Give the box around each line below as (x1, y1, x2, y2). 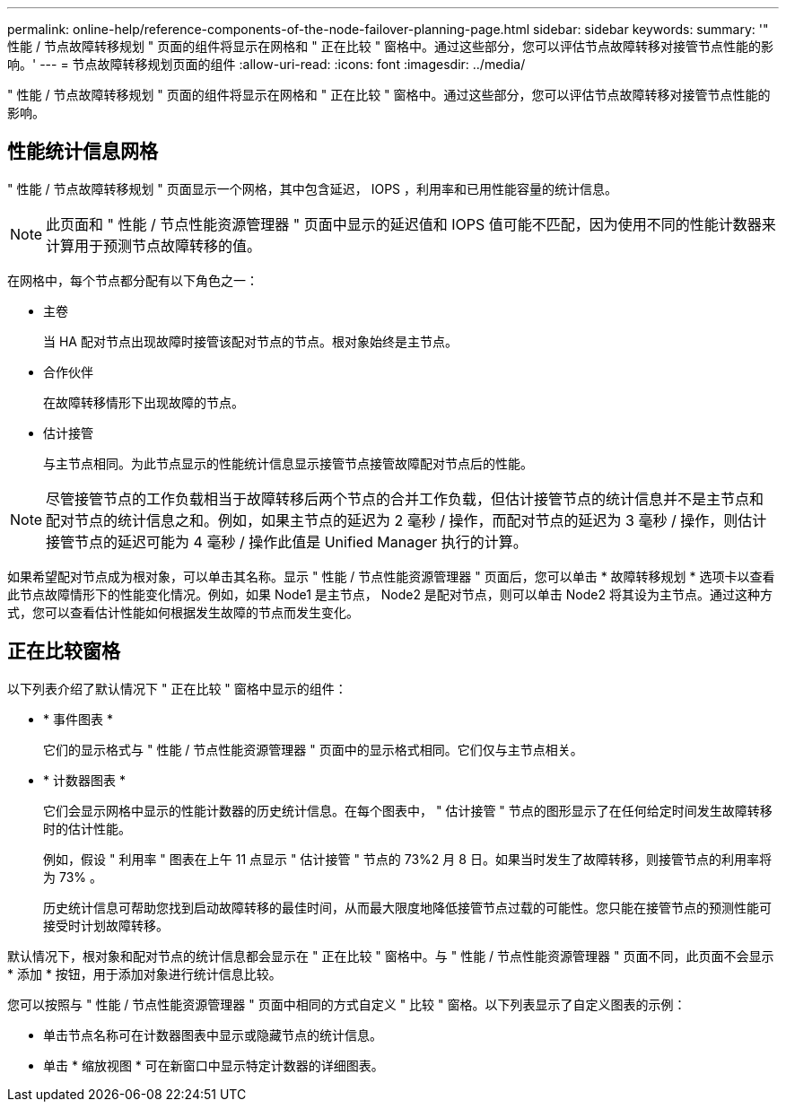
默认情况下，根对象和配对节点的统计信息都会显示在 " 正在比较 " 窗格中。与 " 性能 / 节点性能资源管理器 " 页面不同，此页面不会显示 (7, 947, 774, 964)
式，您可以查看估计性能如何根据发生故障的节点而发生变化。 (7, 604, 359, 620)
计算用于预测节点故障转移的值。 (46, 236, 262, 255)
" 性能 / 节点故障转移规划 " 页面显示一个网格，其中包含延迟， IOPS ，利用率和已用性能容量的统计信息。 (7, 180, 618, 196)
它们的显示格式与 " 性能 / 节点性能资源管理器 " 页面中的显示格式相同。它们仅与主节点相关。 (43, 741, 583, 757)
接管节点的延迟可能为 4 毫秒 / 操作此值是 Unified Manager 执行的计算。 (46, 532, 528, 551)
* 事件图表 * (43, 711, 113, 727)
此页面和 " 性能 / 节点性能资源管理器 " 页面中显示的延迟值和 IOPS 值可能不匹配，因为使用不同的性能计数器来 (46, 214, 776, 233)
